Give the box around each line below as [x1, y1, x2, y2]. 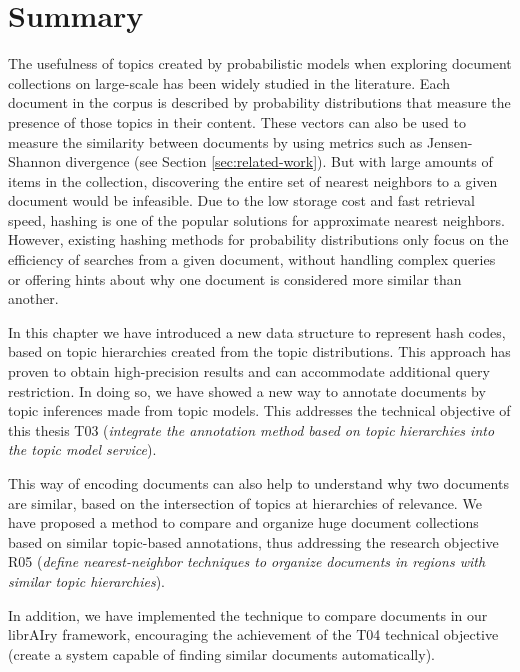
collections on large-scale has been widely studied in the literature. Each [8, 72, 450, 93]
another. [8, 288, 59, 309]
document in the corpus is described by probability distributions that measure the [8, 92, 511, 113]
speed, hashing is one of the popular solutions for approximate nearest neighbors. [8, 209, 505, 230]
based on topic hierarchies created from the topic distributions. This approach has [8, 341, 511, 362]
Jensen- [427, 131, 473, 152]
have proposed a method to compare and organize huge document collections [8, 512, 479, 533]
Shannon [8, 151, 61, 172]
